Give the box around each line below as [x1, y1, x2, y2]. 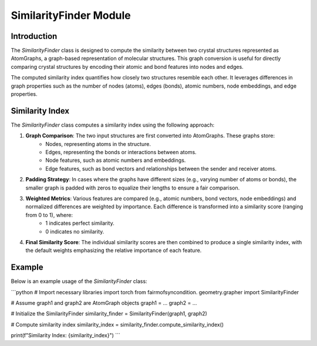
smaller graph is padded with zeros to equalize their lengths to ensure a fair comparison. [25, 184, 240, 191]
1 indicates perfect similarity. [45, 219, 114, 227]
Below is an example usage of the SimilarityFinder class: [11, 278, 147, 285]
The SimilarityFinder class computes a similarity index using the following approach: [11, 121, 215, 128]
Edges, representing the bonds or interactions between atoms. [45, 149, 197, 156]
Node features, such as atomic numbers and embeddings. [45, 157, 186, 164]
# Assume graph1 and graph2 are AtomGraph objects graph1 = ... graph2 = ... [11, 300, 197, 307]
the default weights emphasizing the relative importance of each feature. [25, 247, 202, 254]
